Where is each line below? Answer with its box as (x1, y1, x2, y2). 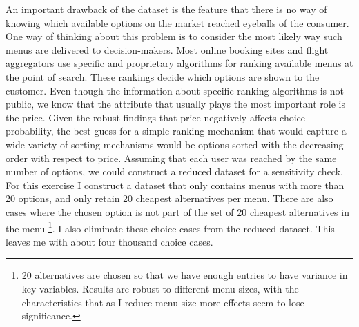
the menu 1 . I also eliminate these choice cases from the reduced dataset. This (6, 219, 335, 235)
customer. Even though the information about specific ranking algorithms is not (6, 83, 344, 97)
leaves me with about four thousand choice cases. (6, 234, 213, 248)
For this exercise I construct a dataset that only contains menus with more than (6, 177, 345, 192)
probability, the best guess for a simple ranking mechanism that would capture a (6, 123, 347, 138)
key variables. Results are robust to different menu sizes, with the (21, 281, 299, 295)
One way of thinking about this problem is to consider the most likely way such (6, 29, 342, 43)
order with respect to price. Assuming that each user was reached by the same (6, 150, 337, 165)
